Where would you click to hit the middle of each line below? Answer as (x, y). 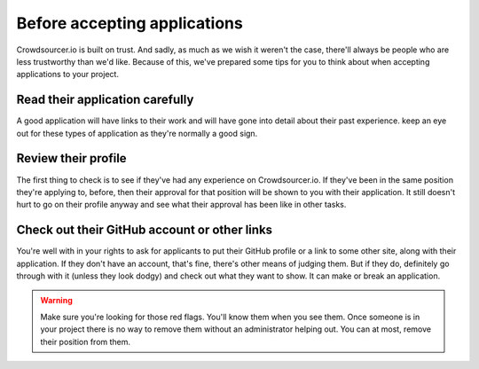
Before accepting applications (130, 23)
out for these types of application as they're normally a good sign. (137, 133)
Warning (56, 301)
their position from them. (86, 342)
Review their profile (72, 158)
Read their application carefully (105, 100)
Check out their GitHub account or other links (145, 230)
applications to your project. (68, 75)
